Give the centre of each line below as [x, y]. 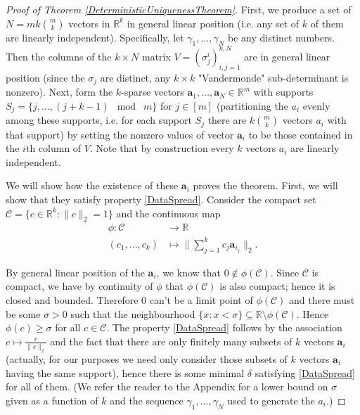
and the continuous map [168, 213]
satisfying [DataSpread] [305, 372]
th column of [53, 148]
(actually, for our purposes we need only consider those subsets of [147, 359]
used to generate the [271, 400]
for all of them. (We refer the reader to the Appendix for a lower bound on [167, 387]
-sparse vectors [153, 92]
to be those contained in [301, 134]
